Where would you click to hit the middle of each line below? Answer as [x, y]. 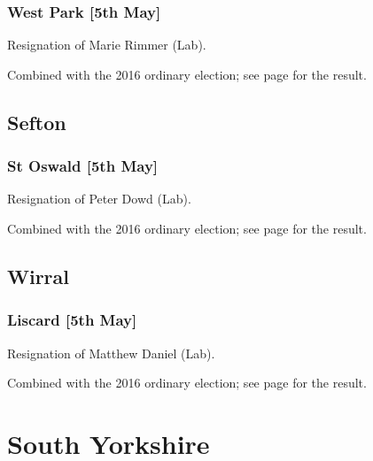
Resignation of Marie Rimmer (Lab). [107, 45]
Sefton [37, 122]
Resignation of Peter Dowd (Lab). [99, 199]
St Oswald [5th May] [83, 166]
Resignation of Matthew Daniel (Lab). [111, 353]
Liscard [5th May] [72, 320]
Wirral [39, 276]
